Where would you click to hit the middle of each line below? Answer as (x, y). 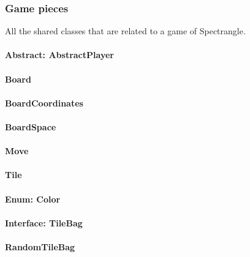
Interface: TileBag (44, 222)
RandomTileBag (40, 246)
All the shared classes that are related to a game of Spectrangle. (125, 31)
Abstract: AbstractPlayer (59, 55)
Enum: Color (33, 199)
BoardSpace (31, 126)
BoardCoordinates (44, 102)
